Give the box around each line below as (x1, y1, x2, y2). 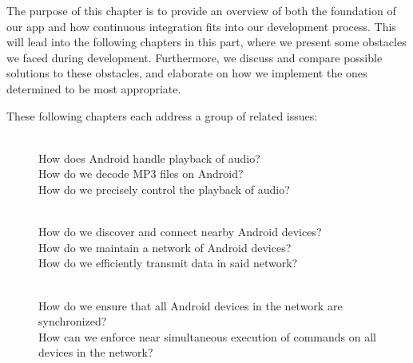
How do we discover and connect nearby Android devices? (38, 223, 322, 240)
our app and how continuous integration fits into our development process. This (6, 18, 396, 34)
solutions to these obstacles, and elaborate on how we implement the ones (6, 65, 367, 81)
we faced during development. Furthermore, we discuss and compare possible (6, 49, 383, 65)
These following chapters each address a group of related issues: (6, 107, 318, 124)
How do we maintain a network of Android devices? (38, 239, 292, 255)
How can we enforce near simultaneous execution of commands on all (38, 328, 376, 345)
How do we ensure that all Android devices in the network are (38, 297, 343, 314)
